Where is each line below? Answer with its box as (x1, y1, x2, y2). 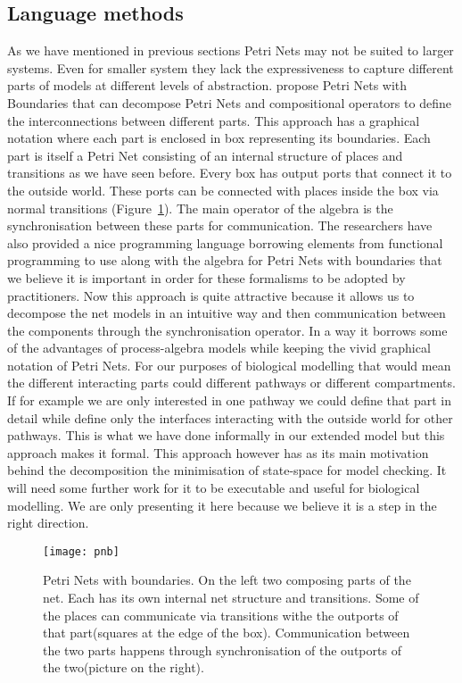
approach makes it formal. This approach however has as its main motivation (7, 443, 429, 462)
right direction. (7, 513, 89, 532)
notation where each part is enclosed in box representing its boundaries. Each (7, 129, 431, 147)
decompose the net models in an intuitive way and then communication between (7, 304, 446, 322)
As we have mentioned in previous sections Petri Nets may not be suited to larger (7, 41, 454, 60)
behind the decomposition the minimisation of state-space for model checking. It (7, 461, 447, 479)
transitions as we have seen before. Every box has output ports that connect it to (7, 163, 452, 182)
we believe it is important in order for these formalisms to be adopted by (7, 268, 406, 287)
